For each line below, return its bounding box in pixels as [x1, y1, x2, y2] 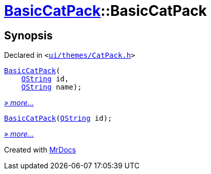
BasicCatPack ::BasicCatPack [4, 2, 207, 19]
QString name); [21, 83, 82, 92]
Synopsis [4, 29, 53, 42]
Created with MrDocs [4, 145, 76, 155]
